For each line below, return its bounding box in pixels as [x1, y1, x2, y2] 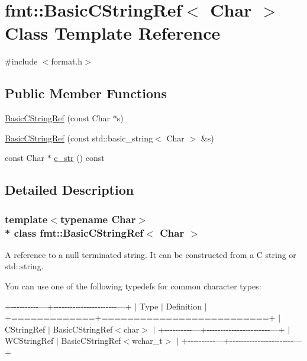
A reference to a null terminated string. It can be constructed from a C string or [5, 248, 296, 260]
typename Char [60, 211, 136, 226]
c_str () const [54, 152, 105, 164]
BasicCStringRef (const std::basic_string [5, 131, 153, 144]
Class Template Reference [5, 21, 221, 45]
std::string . [5, 260, 44, 272]
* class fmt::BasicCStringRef [5, 225, 144, 240]
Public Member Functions [5, 84, 167, 102]
